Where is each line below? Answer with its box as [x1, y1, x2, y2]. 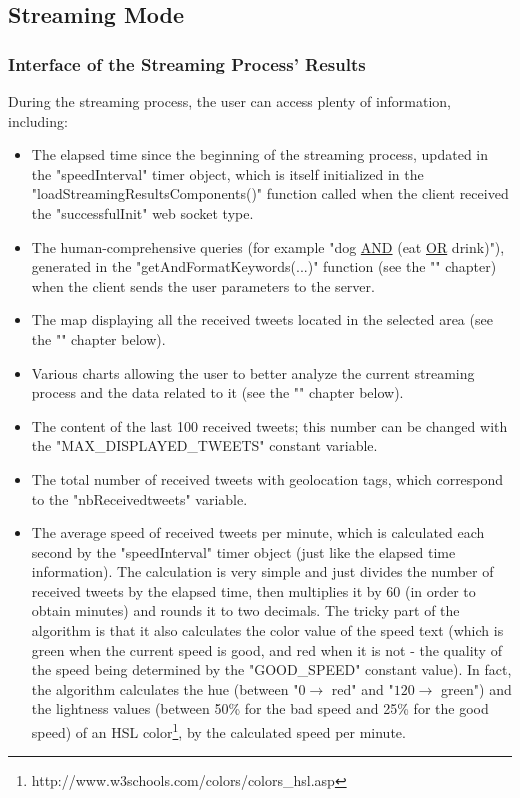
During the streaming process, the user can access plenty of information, [8, 91, 452, 111]
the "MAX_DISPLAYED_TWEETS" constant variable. [31, 435, 378, 456]
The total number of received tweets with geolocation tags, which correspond [31, 468, 504, 489]
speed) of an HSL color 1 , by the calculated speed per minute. [31, 719, 406, 742]
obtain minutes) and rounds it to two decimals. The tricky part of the [31, 600, 460, 621]
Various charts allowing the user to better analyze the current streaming [31, 362, 475, 383]
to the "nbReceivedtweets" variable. [31, 488, 248, 509]
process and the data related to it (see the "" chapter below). [31, 382, 404, 403]
